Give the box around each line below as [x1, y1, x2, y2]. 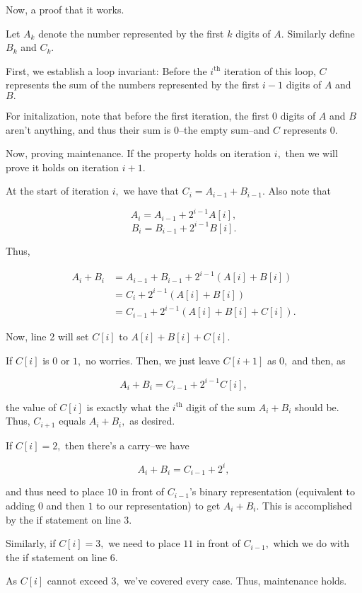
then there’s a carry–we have [65, 437, 189, 452]
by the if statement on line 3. [6, 512, 132, 526]
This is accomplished [262, 498, 353, 512]
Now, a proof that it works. [6, 2, 124, 16]
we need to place [108, 536, 180, 551]
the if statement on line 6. [6, 549, 118, 564]
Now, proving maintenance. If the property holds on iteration [6, 146, 271, 161]
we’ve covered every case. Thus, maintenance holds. [124, 573, 347, 588]
